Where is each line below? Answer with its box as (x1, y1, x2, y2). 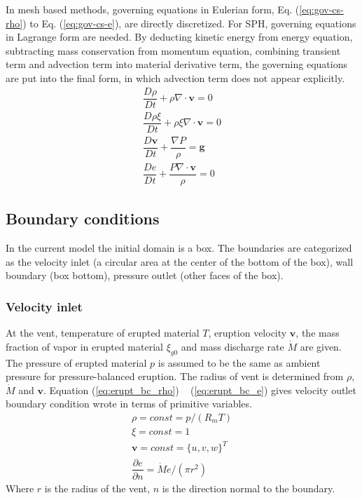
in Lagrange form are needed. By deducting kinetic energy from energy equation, (6, 29, 353, 44)
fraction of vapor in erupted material (6, 339, 163, 353)
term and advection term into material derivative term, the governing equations (6, 57, 347, 72)
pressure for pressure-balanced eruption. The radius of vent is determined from (6, 369, 344, 384)
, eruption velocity (208, 325, 287, 340)
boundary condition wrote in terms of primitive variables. (6, 396, 252, 411)
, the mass (295, 325, 340, 340)
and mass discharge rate (181, 339, 284, 353)
